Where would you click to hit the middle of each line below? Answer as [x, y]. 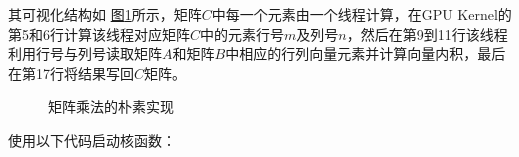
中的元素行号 [242, 33]
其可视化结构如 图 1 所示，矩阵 [105, 14]
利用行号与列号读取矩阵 [85, 53]
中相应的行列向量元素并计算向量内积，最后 [365, 53]
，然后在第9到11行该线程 [427, 33]
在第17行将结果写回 [71, 72]
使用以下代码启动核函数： [92, 139]
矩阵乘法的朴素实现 [111, 106]
